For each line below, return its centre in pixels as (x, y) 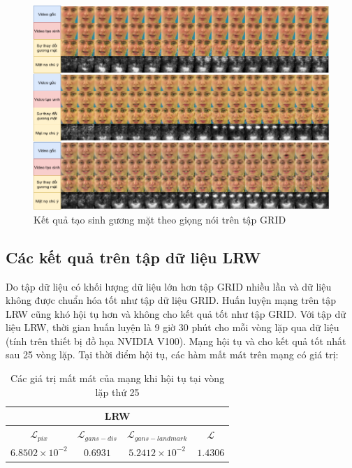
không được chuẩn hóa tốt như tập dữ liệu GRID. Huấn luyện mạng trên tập (171, 300)
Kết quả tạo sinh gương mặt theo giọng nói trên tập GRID (160, 219)
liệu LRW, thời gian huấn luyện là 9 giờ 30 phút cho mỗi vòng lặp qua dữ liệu (173, 327)
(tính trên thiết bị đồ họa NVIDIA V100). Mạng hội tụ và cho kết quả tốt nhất (176, 341)
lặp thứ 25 (117, 392)
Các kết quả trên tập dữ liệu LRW (133, 257)
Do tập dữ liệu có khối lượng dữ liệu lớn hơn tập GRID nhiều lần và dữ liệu (169, 286)
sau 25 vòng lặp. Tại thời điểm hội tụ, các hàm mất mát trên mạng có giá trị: (172, 354)
